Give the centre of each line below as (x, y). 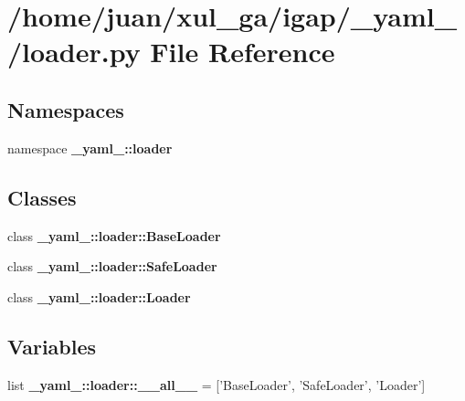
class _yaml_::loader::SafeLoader (112, 266)
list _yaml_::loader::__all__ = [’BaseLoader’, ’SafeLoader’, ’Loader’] (217, 384)
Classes (42, 197)
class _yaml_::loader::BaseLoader (114, 235)
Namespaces (66, 109)
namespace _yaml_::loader (90, 148)
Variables (52, 346)
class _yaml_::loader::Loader (99, 296)
